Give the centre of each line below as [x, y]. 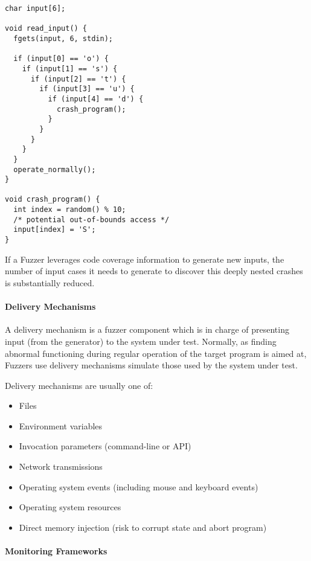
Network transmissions [61, 466]
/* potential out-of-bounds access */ [91, 220]
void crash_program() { [53, 200]
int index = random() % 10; [70, 210]
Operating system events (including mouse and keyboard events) [139, 486]
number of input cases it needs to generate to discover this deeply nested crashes [154, 271]
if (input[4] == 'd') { [96, 99]
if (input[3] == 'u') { [87, 89]
